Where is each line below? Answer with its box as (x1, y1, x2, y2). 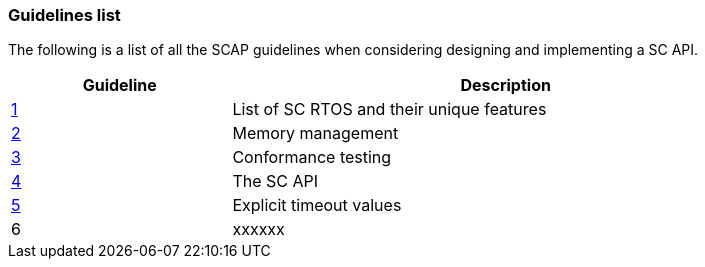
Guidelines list (8, 5, 121, 25)
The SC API (232, 171, 319, 192)
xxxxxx (232, 219, 285, 240)
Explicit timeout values (232, 195, 402, 216)
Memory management (232, 123, 399, 144)
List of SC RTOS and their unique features (232, 99, 547, 120)
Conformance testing (232, 147, 392, 168)
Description (460, 75, 551, 96)
